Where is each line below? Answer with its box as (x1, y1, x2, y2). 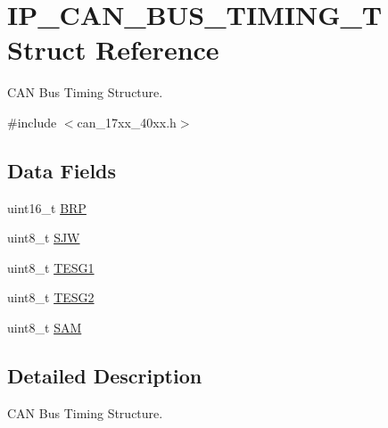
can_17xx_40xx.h (77, 112, 177, 131)
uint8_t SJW (7, 228, 80, 247)
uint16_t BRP (7, 198, 87, 217)
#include (7, 112, 57, 131)
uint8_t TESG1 (7, 258, 95, 276)
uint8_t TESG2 (7, 288, 95, 307)
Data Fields (7, 156, 117, 184)
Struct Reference (7, 31, 219, 68)
